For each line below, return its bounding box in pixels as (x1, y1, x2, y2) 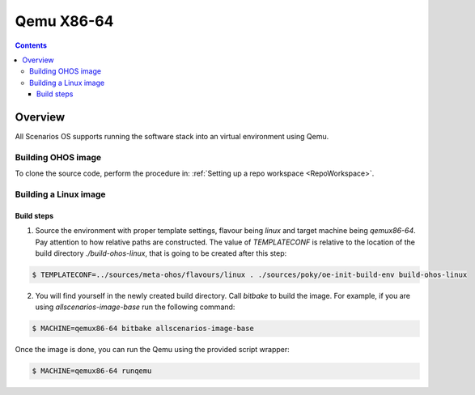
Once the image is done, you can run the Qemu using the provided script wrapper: (15, 345, 291, 355)
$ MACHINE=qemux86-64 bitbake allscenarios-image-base (32, 324, 254, 333)
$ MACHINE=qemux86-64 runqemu (32, 367, 152, 376)
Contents (15, 40, 48, 50)
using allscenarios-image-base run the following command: (35, 302, 235, 312)
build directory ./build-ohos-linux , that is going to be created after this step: (35, 248, 287, 258)
